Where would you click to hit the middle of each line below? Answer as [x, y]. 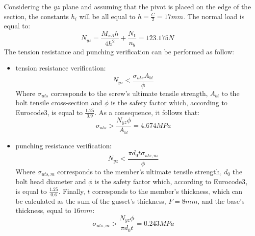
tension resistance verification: [61, 68]
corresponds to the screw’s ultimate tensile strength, [129, 93]
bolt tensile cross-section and [59, 103]
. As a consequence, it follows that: [147, 112]
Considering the [28, 6]
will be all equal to [107, 16]
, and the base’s [221, 201]
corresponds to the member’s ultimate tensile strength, [140, 171]
